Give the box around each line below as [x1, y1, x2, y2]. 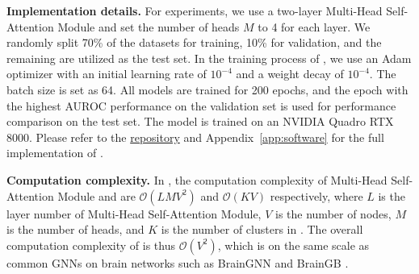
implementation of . [6, 144, 103, 161]
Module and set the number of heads [57, 18, 240, 35]
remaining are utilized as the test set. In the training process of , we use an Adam [6, 49, 412, 66]
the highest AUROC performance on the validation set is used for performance [6, 97, 396, 114]
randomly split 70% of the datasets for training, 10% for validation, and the [6, 34, 382, 51]
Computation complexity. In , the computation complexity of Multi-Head [6, 171, 388, 188]
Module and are [57, 187, 136, 204]
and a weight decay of [236, 65, 344, 82]
